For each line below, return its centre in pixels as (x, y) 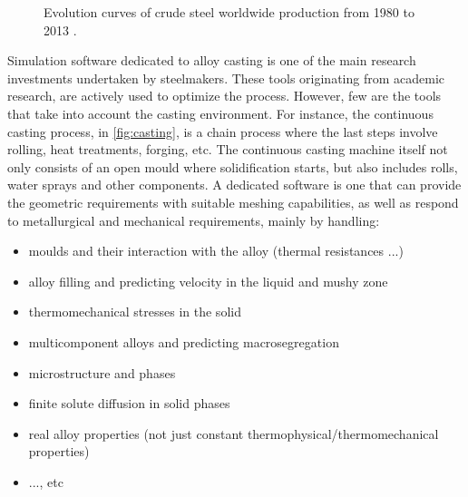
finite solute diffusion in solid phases (129, 403)
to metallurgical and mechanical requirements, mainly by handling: (194, 220)
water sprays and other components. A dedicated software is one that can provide (234, 185)
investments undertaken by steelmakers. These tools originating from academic (226, 78)
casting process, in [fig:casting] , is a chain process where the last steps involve (223, 131)
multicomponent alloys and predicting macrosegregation (184, 341)
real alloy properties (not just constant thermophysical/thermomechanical (234, 433)
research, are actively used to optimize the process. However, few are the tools (224, 96)
